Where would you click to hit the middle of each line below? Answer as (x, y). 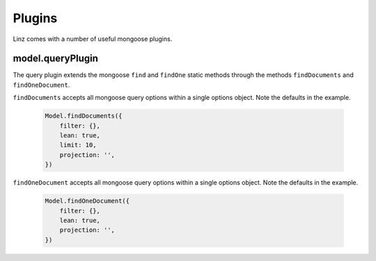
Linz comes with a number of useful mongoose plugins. (93, 39)
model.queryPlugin (56, 59)
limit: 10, (78, 145)
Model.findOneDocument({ (87, 201)
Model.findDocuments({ (84, 116)
